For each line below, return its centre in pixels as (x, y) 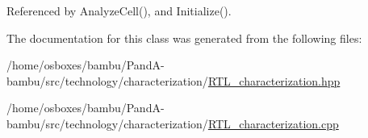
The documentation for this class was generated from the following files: (184, 38)
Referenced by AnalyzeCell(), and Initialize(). (119, 10)
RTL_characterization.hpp (274, 80)
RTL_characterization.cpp (273, 123)
